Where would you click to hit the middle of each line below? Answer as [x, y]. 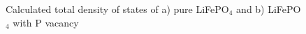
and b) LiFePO [269, 9]
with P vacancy [46, 22]
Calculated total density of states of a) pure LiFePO [117, 9]
